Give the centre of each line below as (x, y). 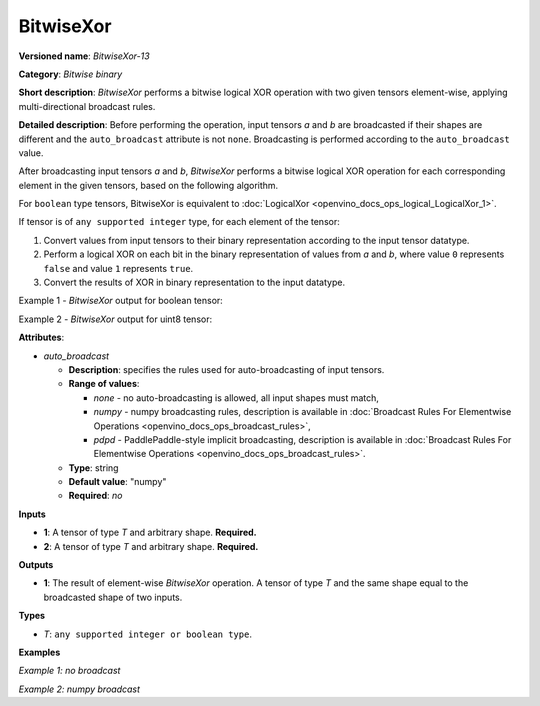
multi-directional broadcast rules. (87, 106)
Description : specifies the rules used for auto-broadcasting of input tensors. (226, 369)
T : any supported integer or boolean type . (147, 634)
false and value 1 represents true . (118, 268)
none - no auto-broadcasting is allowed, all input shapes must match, (236, 397)
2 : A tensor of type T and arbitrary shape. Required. (151, 546)
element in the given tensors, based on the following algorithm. (148, 185)
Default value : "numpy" (117, 482)
